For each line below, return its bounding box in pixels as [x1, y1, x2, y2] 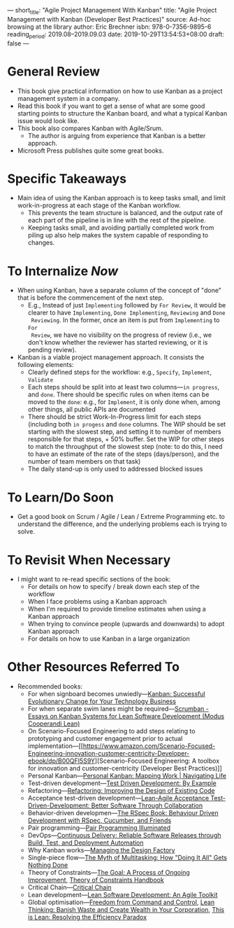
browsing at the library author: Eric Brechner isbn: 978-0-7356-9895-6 [7, 22, 212, 31]
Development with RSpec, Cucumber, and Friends [27, 816, 172, 825]
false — [7, 39, 29, 48]
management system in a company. [17, 94, 120, 102]
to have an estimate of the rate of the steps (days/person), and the [27, 450, 220, 458]
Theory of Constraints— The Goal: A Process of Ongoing [27, 868, 190, 877]
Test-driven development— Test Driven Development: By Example [27, 779, 217, 787]
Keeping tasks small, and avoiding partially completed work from [27, 223, 214, 232]
